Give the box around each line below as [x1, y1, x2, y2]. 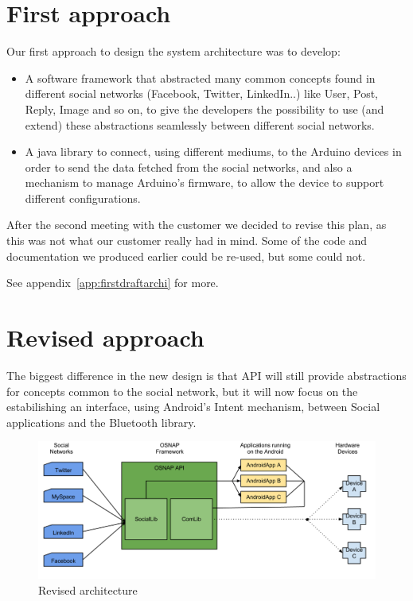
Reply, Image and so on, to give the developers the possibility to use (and [25, 100, 384, 117]
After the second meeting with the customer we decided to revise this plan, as [6, 216, 387, 233]
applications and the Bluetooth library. [6, 413, 197, 430]
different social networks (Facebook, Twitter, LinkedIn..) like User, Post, [25, 85, 379, 102]
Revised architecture [38, 581, 138, 598]
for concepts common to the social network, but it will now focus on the [6, 382, 358, 399]
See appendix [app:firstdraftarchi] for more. [6, 274, 219, 291]
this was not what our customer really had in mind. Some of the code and [6, 232, 368, 249]
